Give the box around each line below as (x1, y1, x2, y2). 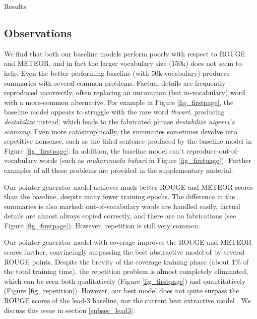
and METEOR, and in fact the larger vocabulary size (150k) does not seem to (4, 58, 242, 68)
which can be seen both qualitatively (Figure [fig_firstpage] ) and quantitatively (4, 275, 246, 286)
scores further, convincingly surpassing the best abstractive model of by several (4, 247, 245, 257)
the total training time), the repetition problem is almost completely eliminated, (4, 266, 248, 276)
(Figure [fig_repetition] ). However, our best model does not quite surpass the (4, 285, 239, 296)
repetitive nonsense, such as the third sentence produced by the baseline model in (4, 136, 252, 146)
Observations (4, 25, 72, 40)
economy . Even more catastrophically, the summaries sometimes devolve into (4, 126, 237, 136)
